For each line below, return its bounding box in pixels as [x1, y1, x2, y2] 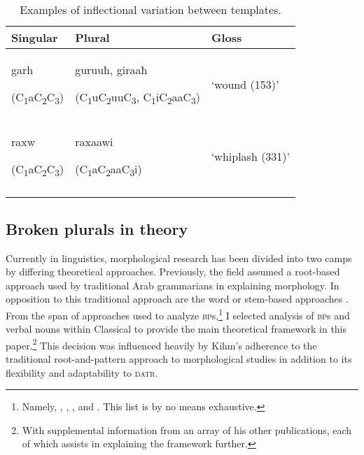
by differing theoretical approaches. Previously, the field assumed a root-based [6, 264, 340, 279]
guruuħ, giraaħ [75, 62, 148, 78]
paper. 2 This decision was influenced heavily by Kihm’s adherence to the [6, 335, 317, 352]
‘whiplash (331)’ [211, 148, 290, 165]
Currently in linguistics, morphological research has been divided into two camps [6, 250, 352, 265]
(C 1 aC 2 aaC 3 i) [75, 161, 142, 180]
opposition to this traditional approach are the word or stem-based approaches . [6, 291, 349, 306]
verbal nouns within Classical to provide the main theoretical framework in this [6, 322, 347, 336]
